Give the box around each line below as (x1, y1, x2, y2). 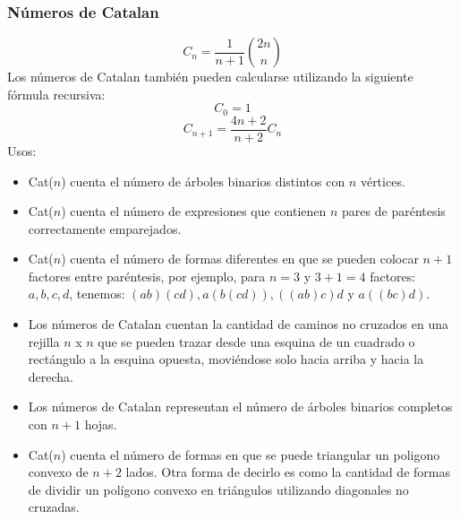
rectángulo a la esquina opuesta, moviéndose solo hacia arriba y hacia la (28, 350, 424, 368)
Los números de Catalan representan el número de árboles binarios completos (28, 397, 453, 416)
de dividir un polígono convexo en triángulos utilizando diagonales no (28, 480, 409, 498)
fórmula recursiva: (7, 84, 106, 103)
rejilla (28, 332, 60, 350)
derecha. (28, 367, 74, 385)
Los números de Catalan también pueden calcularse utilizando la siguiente (7, 67, 413, 86)
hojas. (84, 415, 117, 434)
